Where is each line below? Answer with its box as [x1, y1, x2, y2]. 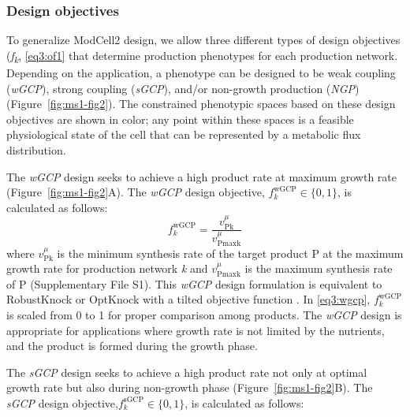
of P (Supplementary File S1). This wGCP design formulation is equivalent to [6, 275, 382, 292]
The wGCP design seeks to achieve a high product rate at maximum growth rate [6, 168, 397, 184]
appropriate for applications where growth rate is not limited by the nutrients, [6, 322, 385, 338]
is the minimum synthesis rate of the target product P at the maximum [57, 244, 404, 261]
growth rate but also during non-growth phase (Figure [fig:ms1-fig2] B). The [6, 379, 373, 396]
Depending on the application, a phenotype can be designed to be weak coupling [6, 64, 396, 80]
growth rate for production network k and [6, 260, 208, 277]
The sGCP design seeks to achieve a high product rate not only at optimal [6, 363, 367, 380]
